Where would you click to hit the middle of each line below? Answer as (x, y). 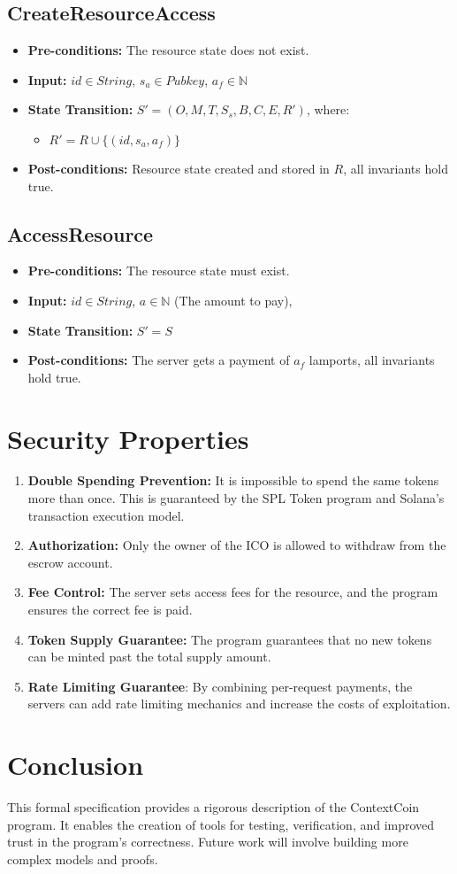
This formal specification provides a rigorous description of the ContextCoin (213, 807)
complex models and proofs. (83, 859)
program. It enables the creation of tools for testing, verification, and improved (221, 824)
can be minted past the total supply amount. (149, 657)
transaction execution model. (106, 515)
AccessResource (80, 233)
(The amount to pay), (233, 300)
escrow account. (70, 562)
